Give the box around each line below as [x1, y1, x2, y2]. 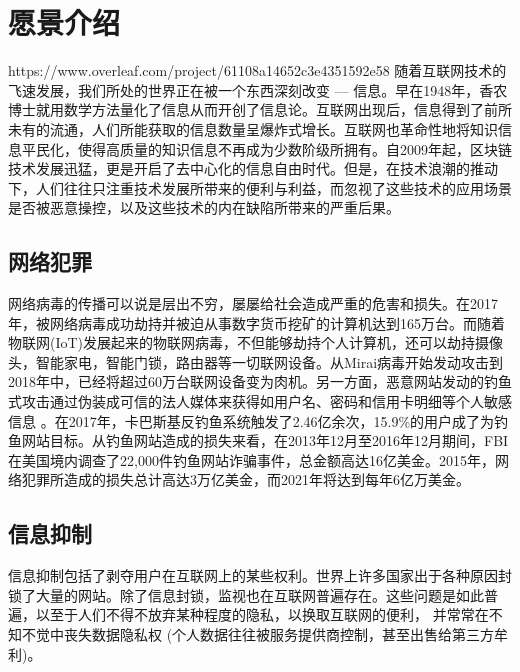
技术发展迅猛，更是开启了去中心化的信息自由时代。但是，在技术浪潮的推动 [8, 158, 498, 179]
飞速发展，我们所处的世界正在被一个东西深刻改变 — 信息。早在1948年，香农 [8, 79, 508, 100]
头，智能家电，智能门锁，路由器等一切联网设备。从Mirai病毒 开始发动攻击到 [8, 351, 504, 372]
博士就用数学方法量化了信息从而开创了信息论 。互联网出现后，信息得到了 [8, 99, 484, 120]
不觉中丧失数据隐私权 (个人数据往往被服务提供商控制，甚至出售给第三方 [21, 624, 495, 644]
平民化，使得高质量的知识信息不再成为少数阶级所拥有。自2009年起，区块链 [21, 138, 512, 159]
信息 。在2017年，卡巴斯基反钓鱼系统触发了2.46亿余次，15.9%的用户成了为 [8, 410, 495, 431]
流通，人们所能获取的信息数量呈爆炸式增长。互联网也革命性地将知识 [49, 118, 498, 139]
